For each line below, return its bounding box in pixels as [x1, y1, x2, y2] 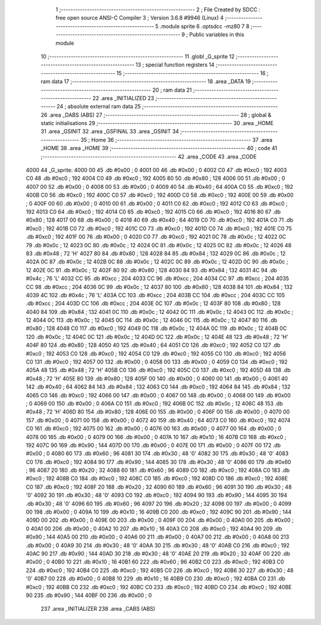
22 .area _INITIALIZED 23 [92, 94, 155, 101]
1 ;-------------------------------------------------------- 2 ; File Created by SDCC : [55, 6, 261, 13]
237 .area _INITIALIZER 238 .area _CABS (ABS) [40, 605, 156, 612]
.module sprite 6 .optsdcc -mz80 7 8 [159, 23, 250, 30]
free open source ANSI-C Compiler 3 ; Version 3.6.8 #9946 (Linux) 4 [55, 14, 224, 21]
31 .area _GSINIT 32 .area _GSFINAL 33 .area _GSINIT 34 [40, 128, 180, 135]
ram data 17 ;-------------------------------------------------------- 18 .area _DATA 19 [40, 78, 251, 85]
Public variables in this [189, 31, 245, 38]
